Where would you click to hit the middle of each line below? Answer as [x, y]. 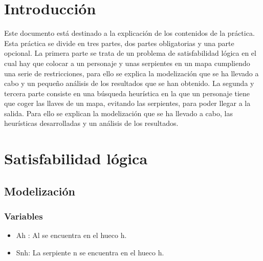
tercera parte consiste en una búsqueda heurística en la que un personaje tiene [127, 93]
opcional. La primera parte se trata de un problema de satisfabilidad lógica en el [130, 53]
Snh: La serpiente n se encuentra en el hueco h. [90, 253]
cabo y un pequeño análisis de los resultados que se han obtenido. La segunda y [129, 83]
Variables [24, 216]
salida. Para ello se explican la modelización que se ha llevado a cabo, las [118, 113]
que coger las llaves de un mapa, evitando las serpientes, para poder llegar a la [127, 103]
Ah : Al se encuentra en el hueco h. [71, 235]
